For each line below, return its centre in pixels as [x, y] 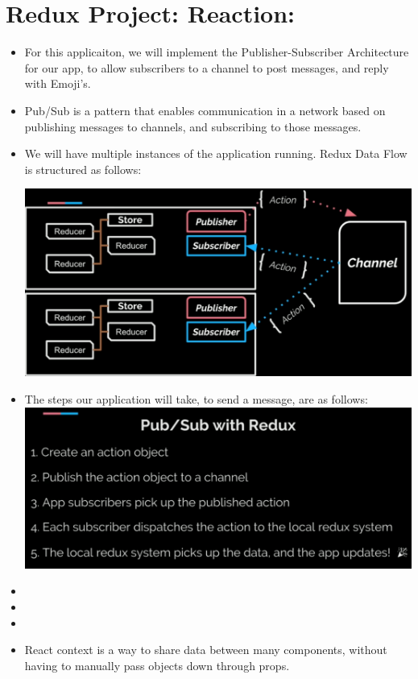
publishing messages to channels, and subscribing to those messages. [193, 126]
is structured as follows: [83, 169]
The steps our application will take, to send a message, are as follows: [196, 398]
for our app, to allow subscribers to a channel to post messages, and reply [207, 67]
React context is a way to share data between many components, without [206, 650]
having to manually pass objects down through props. [157, 665]
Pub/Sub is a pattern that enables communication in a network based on [205, 110]
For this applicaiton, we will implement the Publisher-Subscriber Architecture [217, 52]
